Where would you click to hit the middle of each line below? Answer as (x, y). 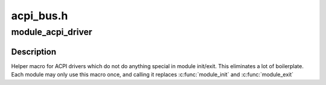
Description (34, 52)
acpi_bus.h (40, 16)
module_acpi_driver (52, 32)
